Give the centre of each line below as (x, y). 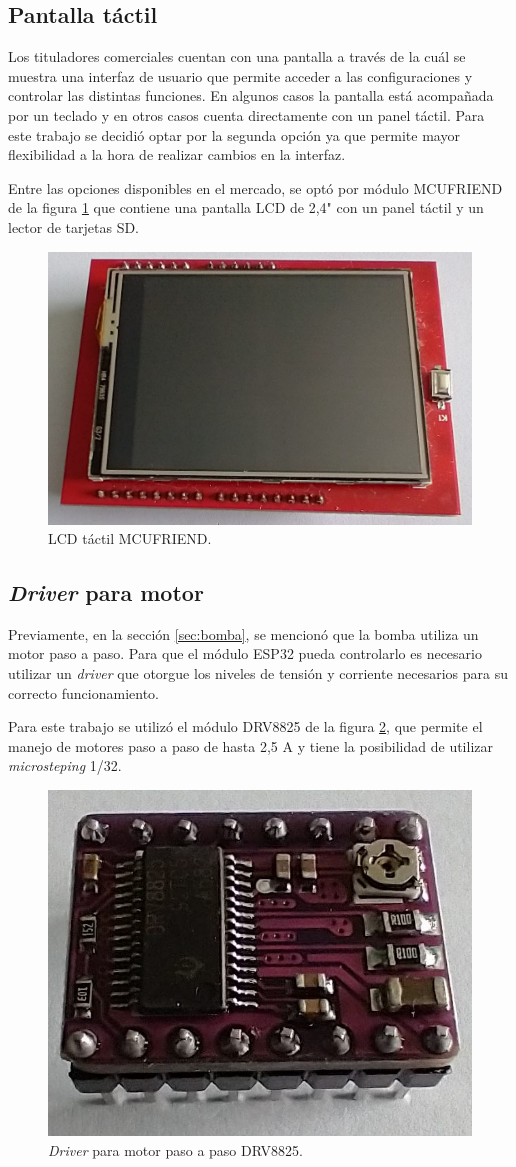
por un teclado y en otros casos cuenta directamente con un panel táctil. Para (246, 114)
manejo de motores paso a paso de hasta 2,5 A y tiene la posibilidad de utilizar (251, 745)
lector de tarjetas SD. (74, 226)
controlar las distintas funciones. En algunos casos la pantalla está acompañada (251, 95)
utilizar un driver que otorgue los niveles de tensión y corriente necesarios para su (258, 673)
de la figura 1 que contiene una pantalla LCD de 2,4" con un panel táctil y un (246, 207)
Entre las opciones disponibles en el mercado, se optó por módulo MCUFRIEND (255, 187)
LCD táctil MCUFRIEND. (130, 538)
